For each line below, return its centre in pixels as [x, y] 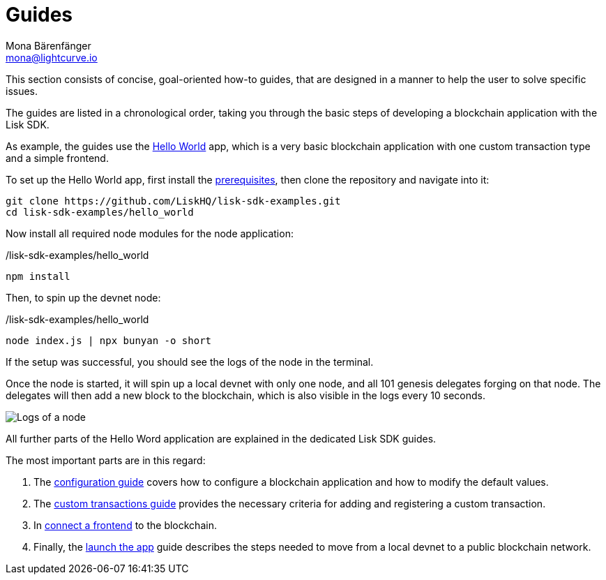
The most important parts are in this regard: [106, 460]
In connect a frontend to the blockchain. [125, 525]
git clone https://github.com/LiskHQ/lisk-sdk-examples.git [173, 201]
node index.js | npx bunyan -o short [109, 340]
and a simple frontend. [57, 158]
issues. [22, 91]
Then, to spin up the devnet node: [83, 297]
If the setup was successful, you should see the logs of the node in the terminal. [190, 362]
